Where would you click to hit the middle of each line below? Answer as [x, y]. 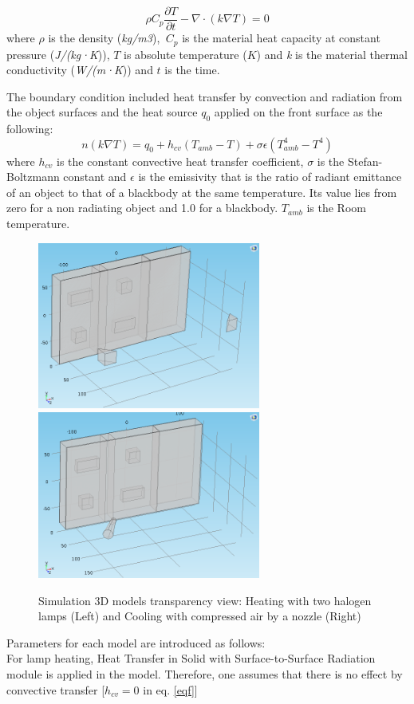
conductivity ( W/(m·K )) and [80, 70]
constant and [95, 177]
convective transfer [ [56, 689]
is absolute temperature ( [185, 54]
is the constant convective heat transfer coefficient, [180, 161]
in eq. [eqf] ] [170, 689]
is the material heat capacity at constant [281, 38]
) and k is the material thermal [332, 54]
